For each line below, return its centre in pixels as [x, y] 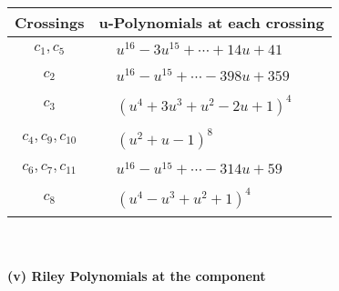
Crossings [50, 22]
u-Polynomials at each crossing [211, 22]
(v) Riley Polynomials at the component [137, 275]
